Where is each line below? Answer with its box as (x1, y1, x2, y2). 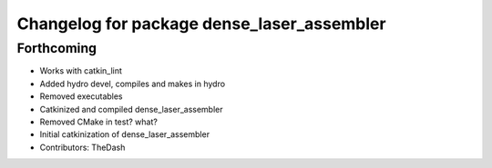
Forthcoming (16, 40, 97, 56)
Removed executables (39, 91, 123, 102)
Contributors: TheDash (39, 142, 126, 153)
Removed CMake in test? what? (39, 116, 159, 127)
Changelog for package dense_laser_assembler (16, 14, 386, 34)
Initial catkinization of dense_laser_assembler (39, 129, 210, 140)
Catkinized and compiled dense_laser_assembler (39, 104, 223, 114)
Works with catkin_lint (39, 65, 123, 76)
